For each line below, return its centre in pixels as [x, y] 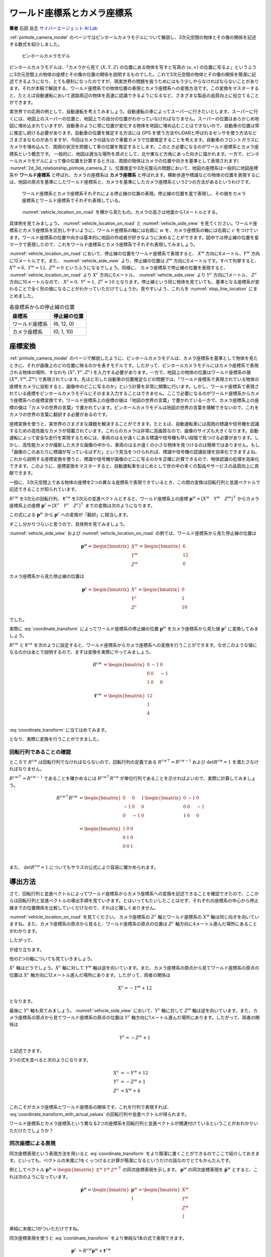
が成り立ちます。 [27, 949]
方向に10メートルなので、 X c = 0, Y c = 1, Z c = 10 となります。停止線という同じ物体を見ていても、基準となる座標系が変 [134, 282]
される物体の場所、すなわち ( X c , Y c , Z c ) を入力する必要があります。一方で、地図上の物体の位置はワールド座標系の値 [130, 372]
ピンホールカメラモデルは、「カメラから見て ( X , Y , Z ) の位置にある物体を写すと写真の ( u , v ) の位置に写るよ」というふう [133, 67]
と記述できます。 [27, 1051]
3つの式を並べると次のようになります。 [50, 1060]
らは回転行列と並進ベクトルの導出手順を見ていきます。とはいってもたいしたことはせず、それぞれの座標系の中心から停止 [134, 901]
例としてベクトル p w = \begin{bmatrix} [52, 1169]
